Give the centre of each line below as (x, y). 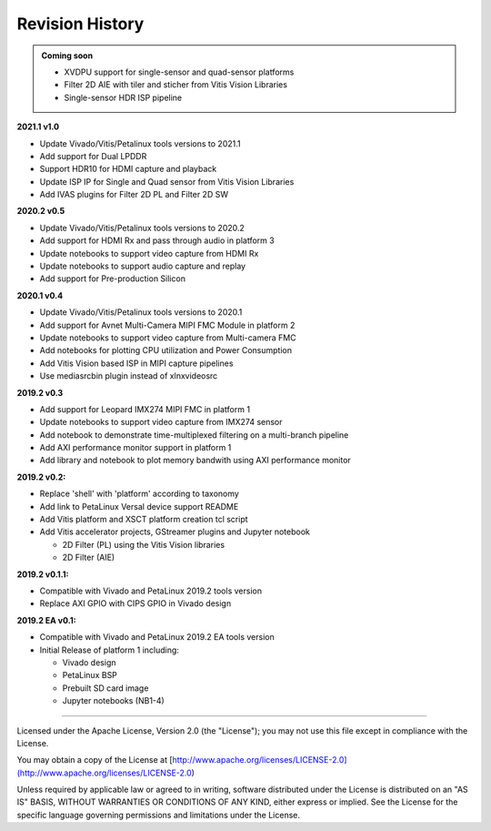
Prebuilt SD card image (105, 688)
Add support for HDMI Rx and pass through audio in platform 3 (157, 240)
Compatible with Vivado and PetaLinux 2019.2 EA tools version (157, 637)
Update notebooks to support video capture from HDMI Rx (149, 253)
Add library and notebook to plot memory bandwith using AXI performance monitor (195, 461)
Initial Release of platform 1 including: (109, 650)
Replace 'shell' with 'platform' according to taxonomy (140, 494)
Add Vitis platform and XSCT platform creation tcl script (144, 520)
